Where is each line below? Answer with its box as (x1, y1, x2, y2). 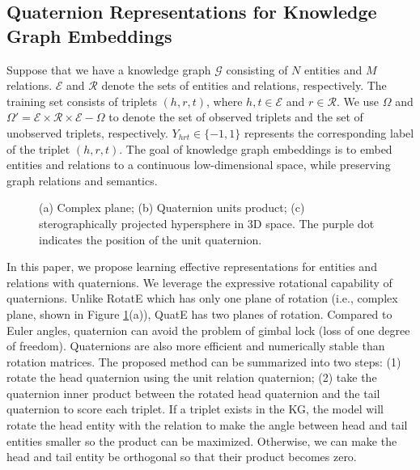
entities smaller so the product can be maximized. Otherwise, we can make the (6, 432, 397, 449)
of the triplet (6, 140, 70, 157)
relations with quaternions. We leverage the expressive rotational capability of (6, 273, 392, 290)
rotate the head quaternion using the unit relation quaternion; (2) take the (6, 369, 377, 386)
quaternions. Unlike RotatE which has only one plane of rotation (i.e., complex (6, 290, 398, 307)
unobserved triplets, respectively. (6, 124, 168, 141)
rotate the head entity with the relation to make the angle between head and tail (6, 417, 408, 434)
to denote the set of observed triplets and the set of (108, 108, 363, 125)
